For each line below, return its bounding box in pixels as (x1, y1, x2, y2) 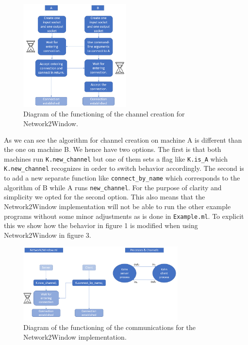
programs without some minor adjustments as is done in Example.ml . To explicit (4, 211, 244, 221)
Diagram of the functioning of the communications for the (23, 322, 196, 332)
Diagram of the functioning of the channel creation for (23, 109, 185, 119)
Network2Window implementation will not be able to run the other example (4, 201, 231, 212)
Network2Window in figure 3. (4, 230, 91, 240)
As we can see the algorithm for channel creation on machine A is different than (4, 134, 242, 145)
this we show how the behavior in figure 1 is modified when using (4, 220, 198, 230)
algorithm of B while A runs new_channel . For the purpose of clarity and (4, 182, 222, 192)
